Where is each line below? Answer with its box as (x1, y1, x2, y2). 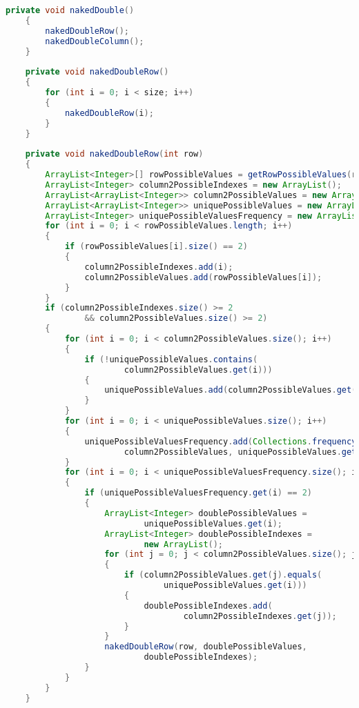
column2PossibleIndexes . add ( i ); (84, 262, 233, 272)
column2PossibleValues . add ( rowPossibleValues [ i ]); (84, 272, 322, 282)
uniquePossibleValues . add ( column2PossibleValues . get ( (104, 385, 357, 395)
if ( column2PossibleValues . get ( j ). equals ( (124, 570, 322, 580)
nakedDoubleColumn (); (45, 36, 144, 46)
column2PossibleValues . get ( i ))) (124, 364, 273, 375)
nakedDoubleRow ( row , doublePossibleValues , (104, 642, 307, 652)
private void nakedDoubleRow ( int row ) (25, 149, 204, 159)
